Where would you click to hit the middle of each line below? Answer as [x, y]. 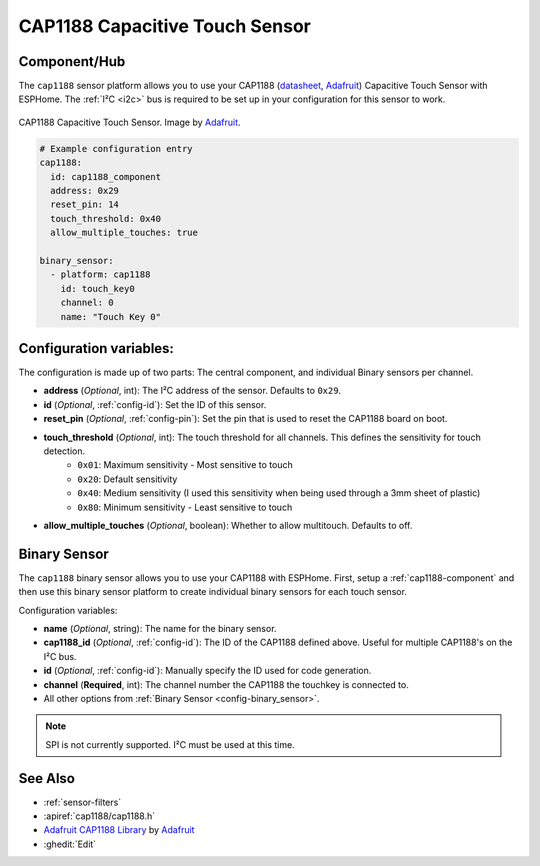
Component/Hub [72, 61]
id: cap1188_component [106, 176]
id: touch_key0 [97, 288]
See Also [46, 778]
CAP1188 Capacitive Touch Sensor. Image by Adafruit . [129, 122]
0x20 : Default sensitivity [127, 479]
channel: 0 [87, 303]
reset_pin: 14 [85, 204]
